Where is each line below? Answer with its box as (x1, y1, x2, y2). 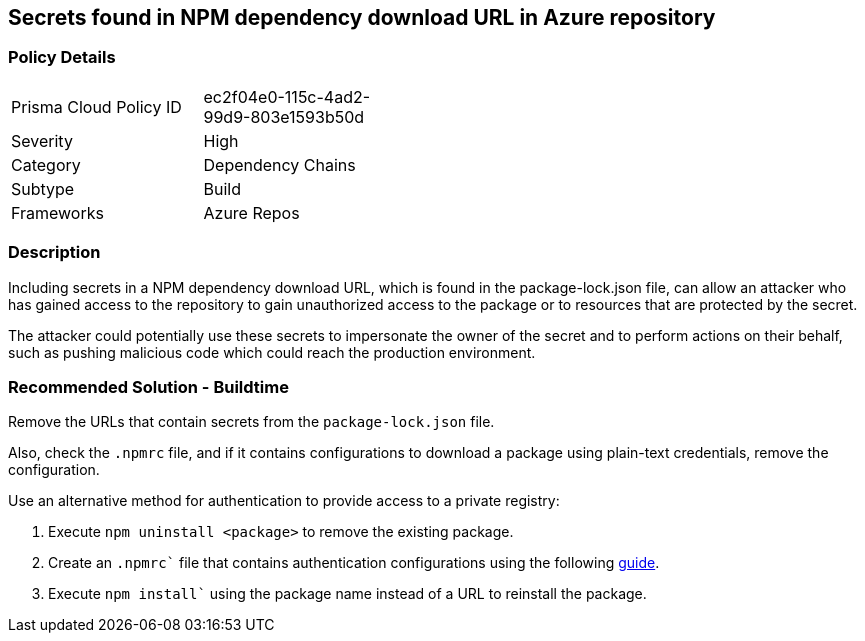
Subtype (11, 178, 75, 199)
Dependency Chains (203, 154, 356, 175)
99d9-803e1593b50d (203, 106, 365, 127)
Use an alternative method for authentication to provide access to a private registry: (8, 492, 560, 510)
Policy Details (8, 47, 116, 68)
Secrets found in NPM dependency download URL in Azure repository (8, 5, 716, 30)
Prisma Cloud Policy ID (11, 96, 182, 117)
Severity (11, 130, 73, 151)
